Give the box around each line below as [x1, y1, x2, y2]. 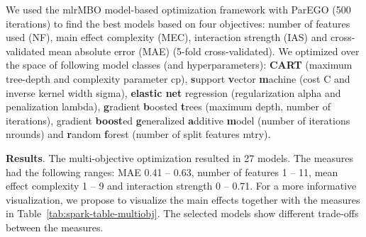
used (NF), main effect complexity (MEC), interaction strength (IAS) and [6, 30, 328, 45]
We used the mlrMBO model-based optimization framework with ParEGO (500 [6, 2, 351, 16]
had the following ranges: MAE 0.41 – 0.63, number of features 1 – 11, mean [6, 164, 338, 179]
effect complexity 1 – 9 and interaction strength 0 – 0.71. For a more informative [6, 178, 357, 193]
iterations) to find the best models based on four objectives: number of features [6, 16, 350, 30]
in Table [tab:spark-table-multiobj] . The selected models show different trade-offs [6, 206, 359, 221]
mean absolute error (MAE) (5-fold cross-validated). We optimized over [48, 43, 360, 58]
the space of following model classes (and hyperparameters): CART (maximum [6, 57, 353, 72]
